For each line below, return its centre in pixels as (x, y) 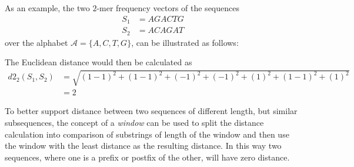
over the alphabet (36, 42)
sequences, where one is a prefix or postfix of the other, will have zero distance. (147, 157)
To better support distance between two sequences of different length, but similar (151, 111)
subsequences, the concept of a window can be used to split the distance (134, 122)
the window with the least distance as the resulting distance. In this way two (143, 146)
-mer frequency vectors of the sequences (168, 8)
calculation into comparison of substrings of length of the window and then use (147, 134)
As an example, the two (47, 8)
